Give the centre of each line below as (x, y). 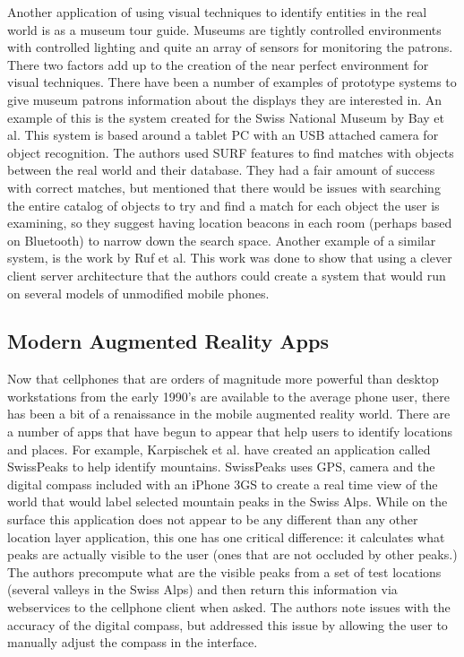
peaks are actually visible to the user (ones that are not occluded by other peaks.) (232, 554)
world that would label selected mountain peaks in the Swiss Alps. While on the (228, 501)
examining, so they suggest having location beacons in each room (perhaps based (230, 223)
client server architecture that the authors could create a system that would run (227, 275)
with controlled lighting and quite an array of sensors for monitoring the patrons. (230, 47)
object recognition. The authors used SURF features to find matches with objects (231, 152)
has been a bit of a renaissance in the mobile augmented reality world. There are (229, 414)
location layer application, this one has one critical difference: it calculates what (226, 536)
